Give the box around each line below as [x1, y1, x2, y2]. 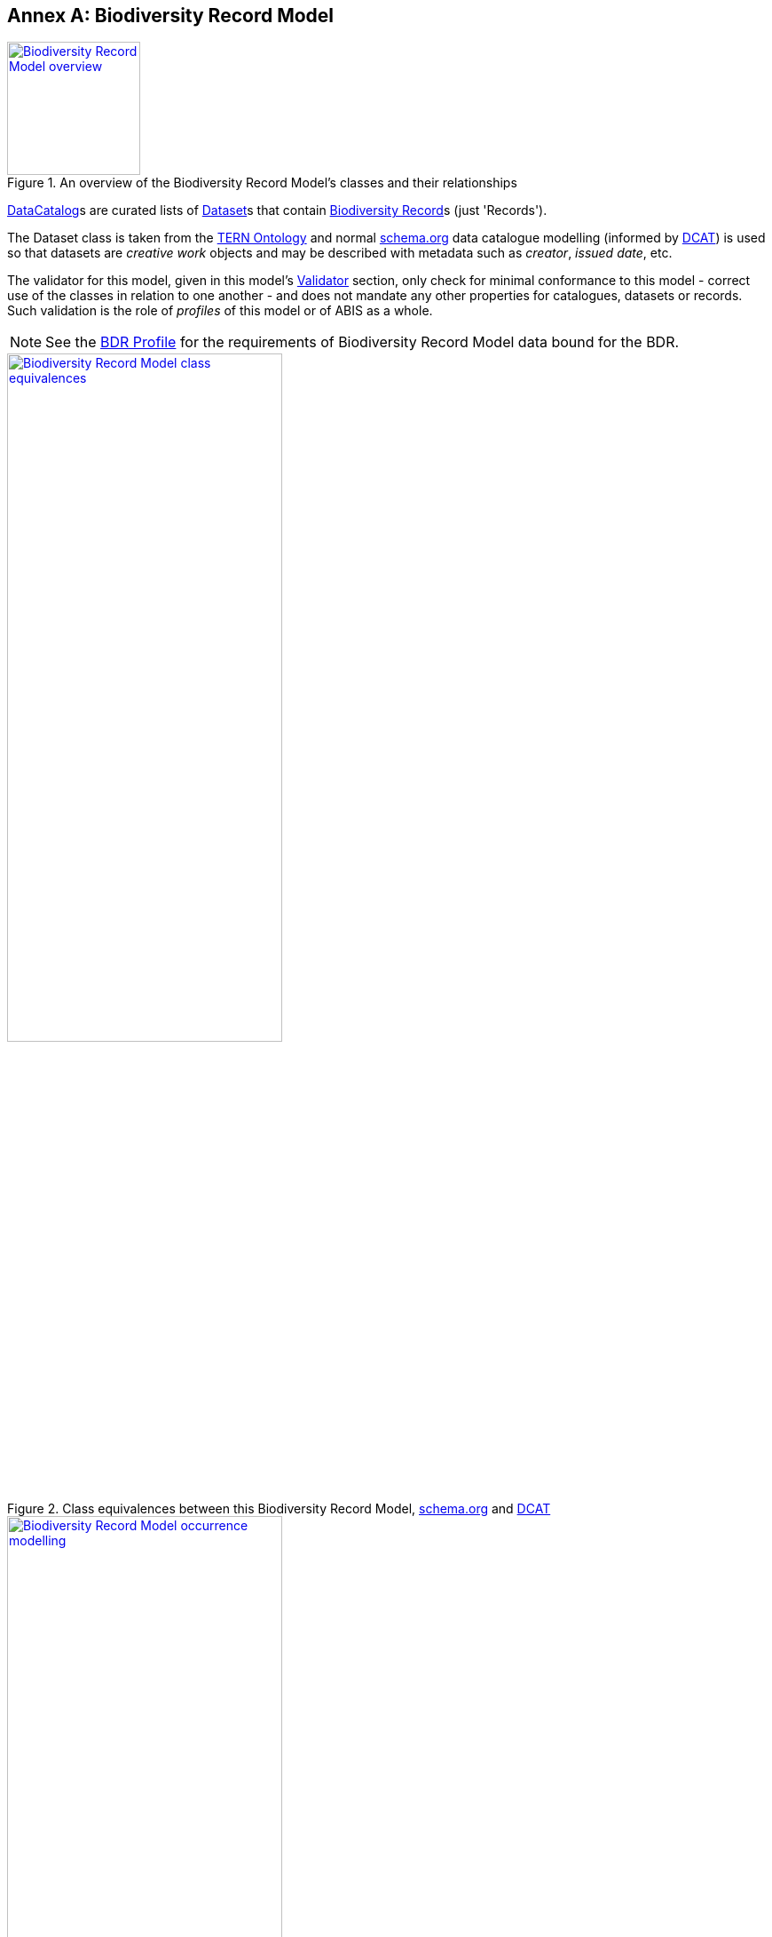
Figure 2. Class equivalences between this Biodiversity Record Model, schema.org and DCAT [7, 1500, 551, 1516]
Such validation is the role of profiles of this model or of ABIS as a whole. [7, 303, 433, 319]
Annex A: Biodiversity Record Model [7, 4, 335, 27]
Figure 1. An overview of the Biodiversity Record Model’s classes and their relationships [7, 175, 517, 191]
